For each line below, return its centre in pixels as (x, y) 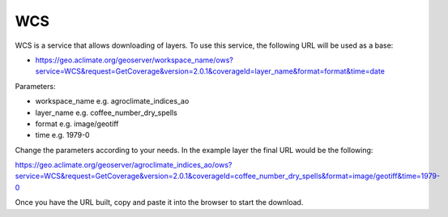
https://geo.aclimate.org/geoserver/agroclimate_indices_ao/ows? (124, 165)
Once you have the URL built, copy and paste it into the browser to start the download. (159, 202)
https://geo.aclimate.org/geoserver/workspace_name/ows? (134, 60)
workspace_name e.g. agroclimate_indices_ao (112, 101)
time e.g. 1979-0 (62, 135)
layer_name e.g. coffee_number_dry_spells (106, 113)
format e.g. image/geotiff (77, 123)
